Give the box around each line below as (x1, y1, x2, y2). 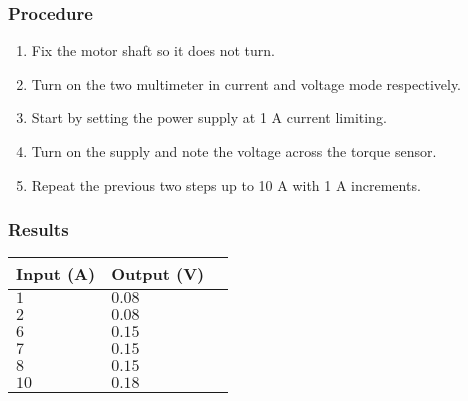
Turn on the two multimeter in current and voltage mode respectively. (31, 73, 462, 94)
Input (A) (16, 262, 96, 286)
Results (8, 217, 69, 242)
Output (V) (111, 262, 205, 286)
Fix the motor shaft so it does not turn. (31, 40, 275, 61)
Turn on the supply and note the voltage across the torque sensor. (31, 141, 437, 161)
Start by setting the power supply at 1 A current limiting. (31, 107, 387, 128)
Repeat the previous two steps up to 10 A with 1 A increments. (31, 174, 421, 195)
